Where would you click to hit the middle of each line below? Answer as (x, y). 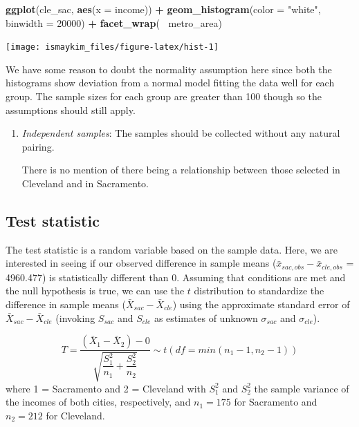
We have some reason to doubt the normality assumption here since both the (169, 69)
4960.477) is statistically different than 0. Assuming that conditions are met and (176, 277)
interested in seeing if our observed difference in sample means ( (141, 263)
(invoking (75, 317)
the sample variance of (302, 388)
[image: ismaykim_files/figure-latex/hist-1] (112, 47)
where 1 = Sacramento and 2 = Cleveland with (106, 388)
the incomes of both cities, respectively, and (98, 402)
